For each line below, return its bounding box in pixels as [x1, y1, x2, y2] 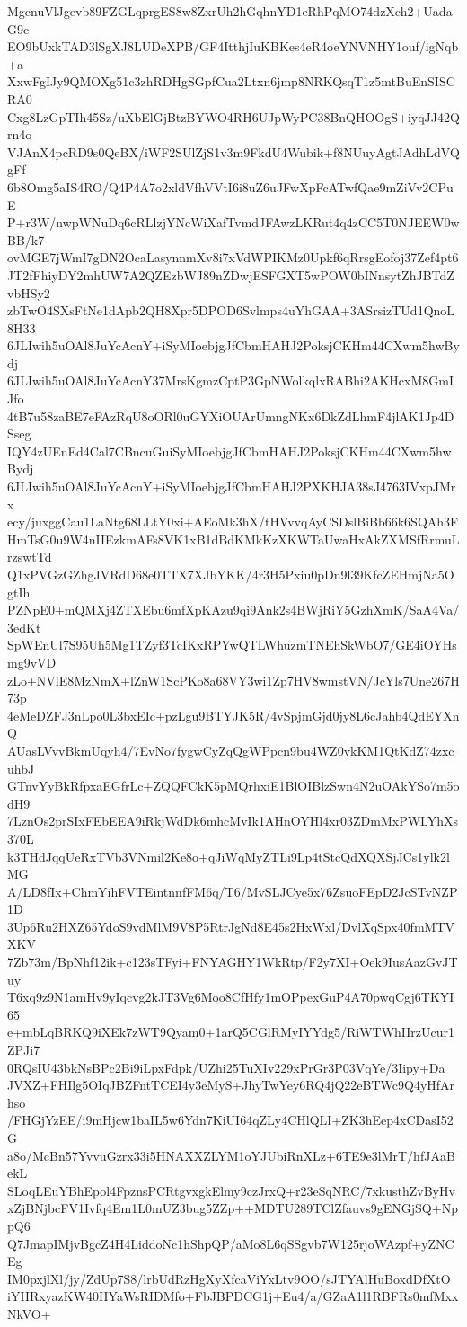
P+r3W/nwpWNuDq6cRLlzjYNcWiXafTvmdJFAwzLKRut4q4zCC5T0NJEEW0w [7, 213, 460, 232]
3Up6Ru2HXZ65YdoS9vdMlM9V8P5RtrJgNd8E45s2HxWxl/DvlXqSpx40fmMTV [7, 916, 454, 935]
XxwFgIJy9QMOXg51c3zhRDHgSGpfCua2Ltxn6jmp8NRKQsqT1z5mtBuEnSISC [7, 72, 455, 91]
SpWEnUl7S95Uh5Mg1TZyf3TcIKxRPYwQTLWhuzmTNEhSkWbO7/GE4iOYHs [7, 635, 457, 654]
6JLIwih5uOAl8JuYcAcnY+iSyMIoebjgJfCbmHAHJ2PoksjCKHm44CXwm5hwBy [7, 336, 460, 355]
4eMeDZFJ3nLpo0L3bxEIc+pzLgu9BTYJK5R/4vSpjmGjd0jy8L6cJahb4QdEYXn [7, 705, 460, 724]
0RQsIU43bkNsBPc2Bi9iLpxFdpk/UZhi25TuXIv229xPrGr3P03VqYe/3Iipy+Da [7, 1057, 445, 1076]
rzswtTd [7, 547, 52, 566]
